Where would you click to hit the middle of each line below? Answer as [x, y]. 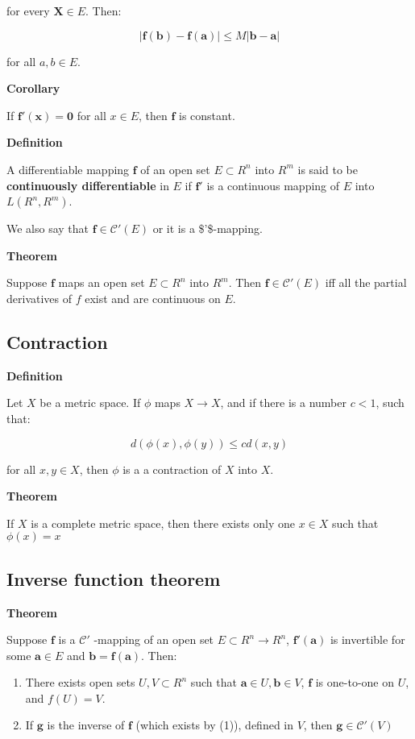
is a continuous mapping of [273, 185]
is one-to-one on [355, 682]
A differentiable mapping [68, 169]
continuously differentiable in [88, 185]
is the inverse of [86, 725]
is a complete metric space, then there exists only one [163, 523]
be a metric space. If [90, 403]
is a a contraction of [172, 469]
